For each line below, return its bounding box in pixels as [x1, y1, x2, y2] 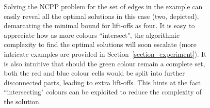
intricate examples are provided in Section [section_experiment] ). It [4, 48, 207, 59]
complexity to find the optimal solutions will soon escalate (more [4, 39, 196, 49]
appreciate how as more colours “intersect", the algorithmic [4, 30, 180, 40]
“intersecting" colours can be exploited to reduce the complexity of [4, 87, 202, 97]
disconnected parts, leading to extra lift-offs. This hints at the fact [4, 77, 201, 87]
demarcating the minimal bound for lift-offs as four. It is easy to [4, 20, 195, 31]
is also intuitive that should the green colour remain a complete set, [4, 58, 205, 68]
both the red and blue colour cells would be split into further [4, 68, 185, 78]
